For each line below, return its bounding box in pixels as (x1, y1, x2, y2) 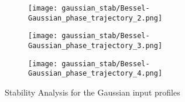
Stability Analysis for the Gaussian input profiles (5, 86, 180, 98)
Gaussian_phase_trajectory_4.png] (28, 69, 163, 78)
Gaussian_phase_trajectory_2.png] (28, 13, 163, 22)
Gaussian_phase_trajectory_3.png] (28, 41, 163, 50)
